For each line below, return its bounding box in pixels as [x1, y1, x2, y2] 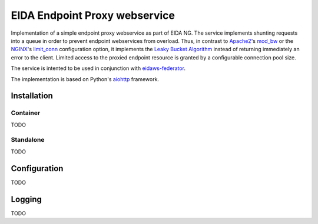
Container [11, 109, 41, 117]
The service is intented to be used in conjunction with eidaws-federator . [11, 65, 185, 72]
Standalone [11, 136, 45, 144]
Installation [11, 91, 53, 101]
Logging [11, 194, 42, 204]
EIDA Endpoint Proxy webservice [11, 9, 175, 22]
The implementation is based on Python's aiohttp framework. [11, 75, 159, 82]
